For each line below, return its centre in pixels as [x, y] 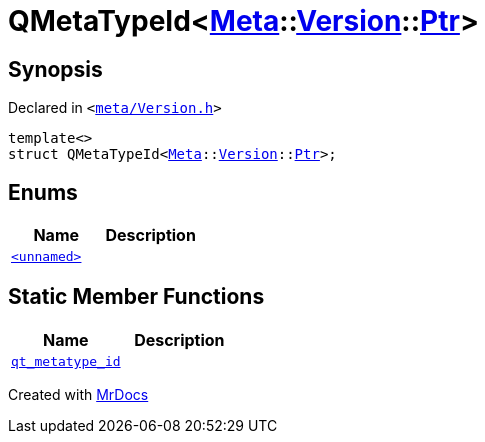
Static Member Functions [136, 297]
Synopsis [55, 69]
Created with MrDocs [78, 394]
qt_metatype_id [66, 361]
